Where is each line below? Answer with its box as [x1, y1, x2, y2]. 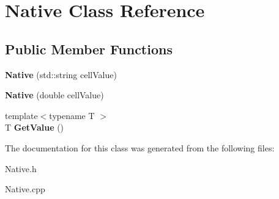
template [5, 109, 38, 121]
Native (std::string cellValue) [5, 68, 117, 81]
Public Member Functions [5, 39, 173, 58]
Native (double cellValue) [5, 89, 104, 101]
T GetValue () [5, 121, 64, 134]
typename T [49, 109, 95, 121]
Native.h [5, 162, 37, 175]
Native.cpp [5, 183, 45, 195]
